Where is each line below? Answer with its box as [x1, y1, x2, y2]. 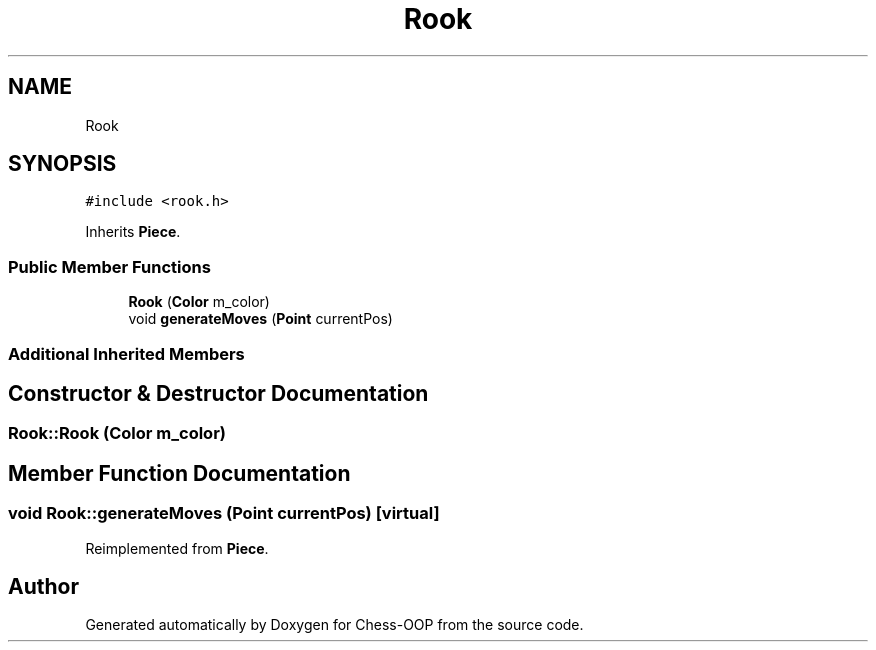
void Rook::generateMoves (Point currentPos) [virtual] [8, 503, 440, 524]
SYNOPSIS [8, 151, 117, 177]
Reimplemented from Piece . [85, 539, 269, 557]
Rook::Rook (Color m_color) [8, 423, 226, 444]
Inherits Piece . [85, 223, 181, 241]
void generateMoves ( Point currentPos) [128, 310, 393, 328]
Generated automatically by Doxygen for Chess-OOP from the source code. [85, 616, 584, 634]
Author [8, 574, 79, 600]
